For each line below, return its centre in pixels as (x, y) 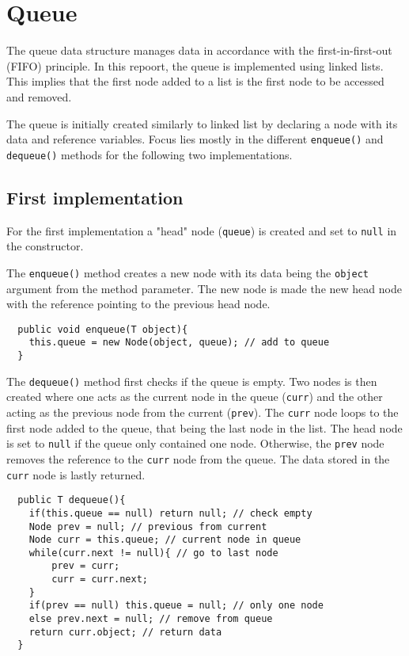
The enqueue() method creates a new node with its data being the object (187, 272)
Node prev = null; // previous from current (148, 526)
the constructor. (45, 246)
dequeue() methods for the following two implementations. (150, 154)
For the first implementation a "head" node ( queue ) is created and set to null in (202, 230)
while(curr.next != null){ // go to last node (153, 553)
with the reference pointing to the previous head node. (138, 304)
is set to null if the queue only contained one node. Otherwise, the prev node (195, 443)
